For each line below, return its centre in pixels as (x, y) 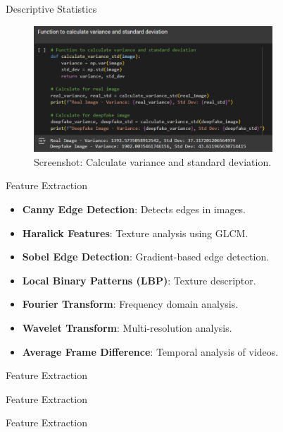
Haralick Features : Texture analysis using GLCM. (135, 233)
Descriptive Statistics (51, 8)
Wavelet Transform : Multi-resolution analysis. (127, 328)
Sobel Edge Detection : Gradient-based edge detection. (146, 257)
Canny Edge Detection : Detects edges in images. (134, 209)
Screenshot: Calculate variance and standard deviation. (153, 161)
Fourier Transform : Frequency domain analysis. (130, 304)
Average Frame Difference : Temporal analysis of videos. (150, 351)
